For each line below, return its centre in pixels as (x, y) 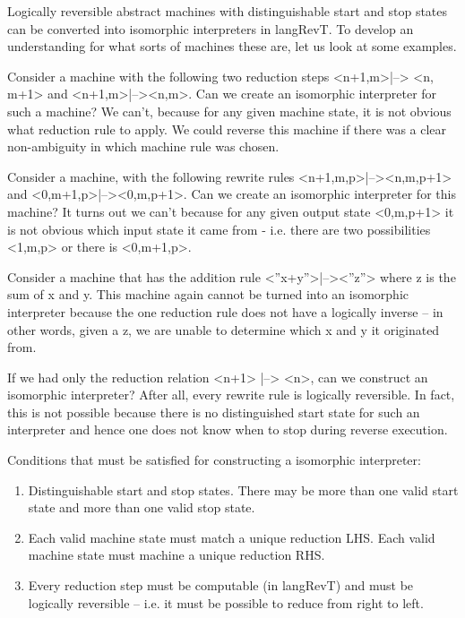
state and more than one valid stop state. (142, 507)
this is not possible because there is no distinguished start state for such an (214, 412)
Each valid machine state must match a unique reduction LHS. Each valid (232, 537)
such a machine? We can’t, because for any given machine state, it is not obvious (229, 111)
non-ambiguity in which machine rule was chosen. (143, 146)
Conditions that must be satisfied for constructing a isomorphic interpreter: (214, 460)
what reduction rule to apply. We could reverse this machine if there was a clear (227, 129)
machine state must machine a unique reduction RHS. (177, 555)
